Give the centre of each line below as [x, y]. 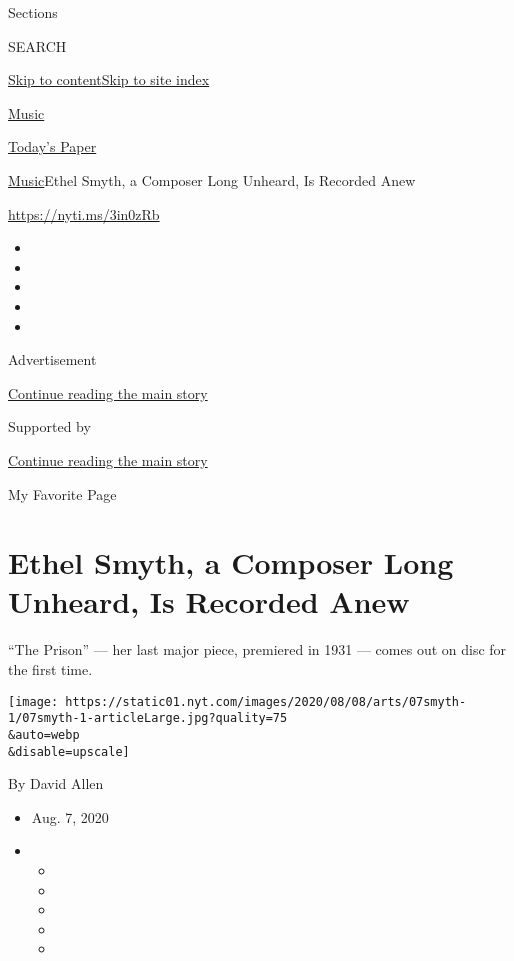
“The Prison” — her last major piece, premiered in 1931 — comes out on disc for [257, 649]
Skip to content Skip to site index [109, 79]
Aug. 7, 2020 [70, 816]
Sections [33, 12]
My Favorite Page [62, 493]
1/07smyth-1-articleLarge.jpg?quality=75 [148, 718]
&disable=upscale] [69, 751]
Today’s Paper [52, 146]
